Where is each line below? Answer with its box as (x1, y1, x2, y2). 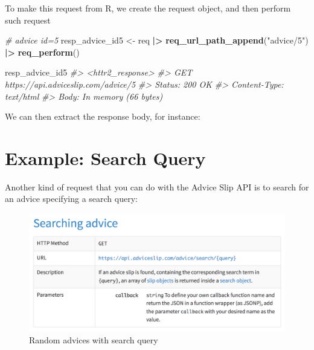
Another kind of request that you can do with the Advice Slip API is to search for (5, 180, 309, 193)
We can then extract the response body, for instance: (5, 110, 200, 123)
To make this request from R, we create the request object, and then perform (5, 2, 291, 14)
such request (5, 13, 51, 26)
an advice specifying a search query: (5, 192, 138, 205)
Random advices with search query (29, 334, 158, 346)
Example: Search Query (5, 145, 206, 170)
